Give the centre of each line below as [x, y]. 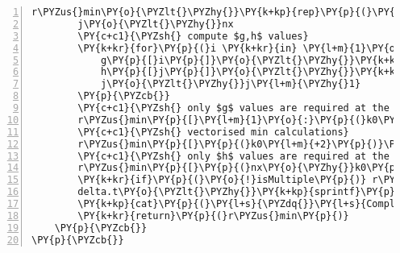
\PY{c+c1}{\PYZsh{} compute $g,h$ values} [193, 36]
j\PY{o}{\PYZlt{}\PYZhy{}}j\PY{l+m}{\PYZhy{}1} [231, 84]
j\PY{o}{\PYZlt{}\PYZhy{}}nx [156, 24]
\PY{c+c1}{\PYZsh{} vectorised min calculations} [213, 132]
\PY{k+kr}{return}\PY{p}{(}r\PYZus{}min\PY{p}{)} [213, 216]
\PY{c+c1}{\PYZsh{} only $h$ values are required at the [233, 156]
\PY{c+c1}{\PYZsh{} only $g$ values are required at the [233, 108]
